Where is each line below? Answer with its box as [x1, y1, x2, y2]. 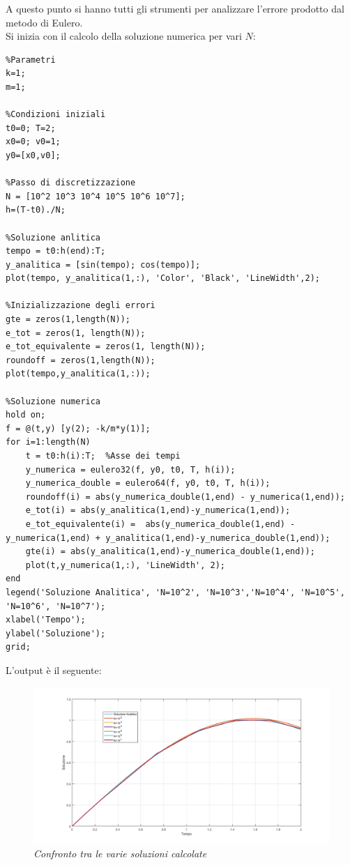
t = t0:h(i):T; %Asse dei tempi [25, 451, 181, 461]
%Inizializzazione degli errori [6, 300, 155, 311]
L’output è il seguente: [6, 662, 102, 677]
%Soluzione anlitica [6, 232, 101, 243]
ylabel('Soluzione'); [6, 628, 106, 638]
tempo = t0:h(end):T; [6, 246, 106, 257]
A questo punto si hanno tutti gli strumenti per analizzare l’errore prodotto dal [6, 1, 344, 15]
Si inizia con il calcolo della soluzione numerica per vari [6, 29, 242, 43]
